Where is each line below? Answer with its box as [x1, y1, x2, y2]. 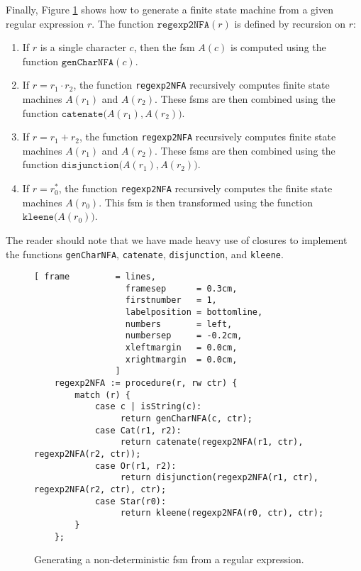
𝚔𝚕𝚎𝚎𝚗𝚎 [22, 212, 54, 223]
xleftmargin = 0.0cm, [125, 343, 238, 353]
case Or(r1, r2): [94, 460, 177, 471]
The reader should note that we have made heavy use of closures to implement [6, 232, 348, 247]
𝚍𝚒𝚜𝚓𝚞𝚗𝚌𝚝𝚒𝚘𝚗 [61, 160, 119, 171]
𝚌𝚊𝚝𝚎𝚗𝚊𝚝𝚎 [61, 109, 104, 119]
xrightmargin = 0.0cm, [125, 354, 238, 365]
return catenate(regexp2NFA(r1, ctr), [120, 437, 304, 448]
